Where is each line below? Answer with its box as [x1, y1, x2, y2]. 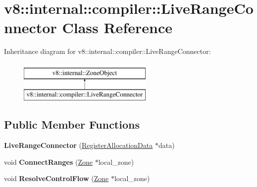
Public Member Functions [4, 117, 140, 132]
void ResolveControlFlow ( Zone [4, 173, 109, 184]
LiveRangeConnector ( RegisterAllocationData [4, 140, 153, 150]
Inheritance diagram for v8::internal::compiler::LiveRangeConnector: [4, 46, 211, 56]
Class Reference [62, 17, 172, 38]
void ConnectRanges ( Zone [4, 156, 93, 167]
